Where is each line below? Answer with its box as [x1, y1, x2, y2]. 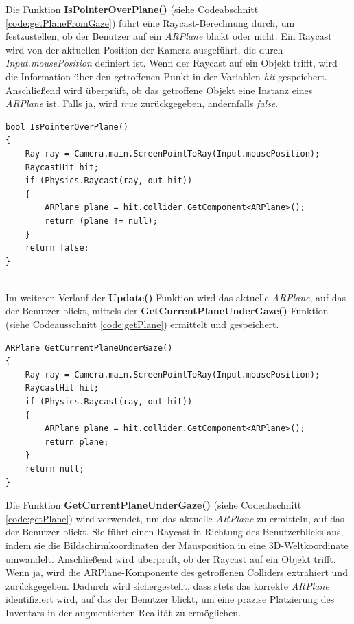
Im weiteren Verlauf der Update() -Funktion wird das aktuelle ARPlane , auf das [5, 290, 346, 304]
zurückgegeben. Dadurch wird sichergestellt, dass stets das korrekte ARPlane [5, 578, 329, 592]
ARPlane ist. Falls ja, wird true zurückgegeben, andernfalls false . [5, 96, 279, 111]
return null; [25, 464, 84, 474]
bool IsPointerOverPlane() [5, 122, 128, 132]
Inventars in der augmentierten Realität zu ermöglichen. [5, 605, 241, 619]
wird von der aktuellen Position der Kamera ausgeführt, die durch [5, 42, 283, 56]
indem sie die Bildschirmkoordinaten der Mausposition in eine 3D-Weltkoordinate [5, 538, 349, 552]
